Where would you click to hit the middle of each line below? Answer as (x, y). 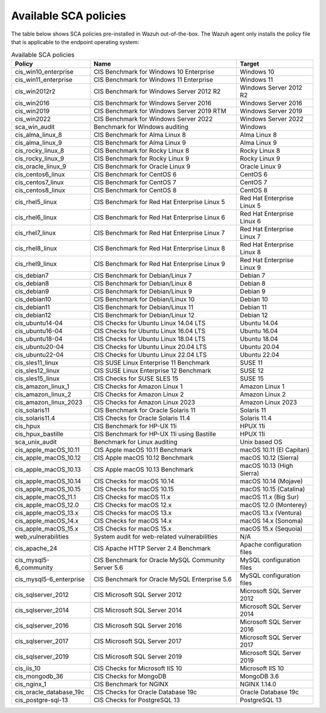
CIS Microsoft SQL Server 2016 (138, 625)
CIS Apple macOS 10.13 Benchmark (144, 469)
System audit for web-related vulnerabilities (156, 536)
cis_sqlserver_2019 (42, 656)
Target (250, 63)
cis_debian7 (32, 275)
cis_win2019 (32, 110)
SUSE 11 (251, 362)
